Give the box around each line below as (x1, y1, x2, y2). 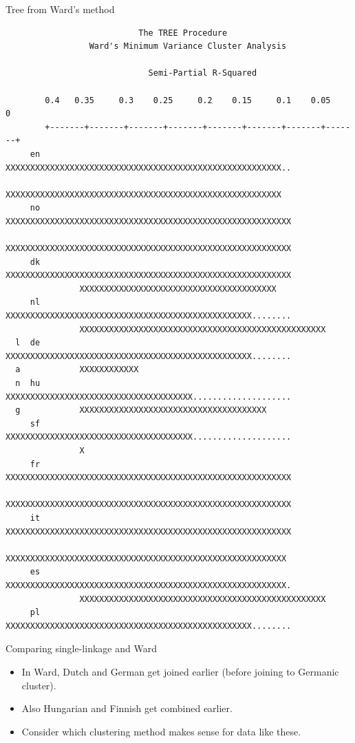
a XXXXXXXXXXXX (15, 365, 139, 375)
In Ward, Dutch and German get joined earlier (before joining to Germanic (21, 664, 339, 678)
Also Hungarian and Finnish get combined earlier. (21, 701, 233, 715)
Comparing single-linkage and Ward (6, 641, 157, 656)
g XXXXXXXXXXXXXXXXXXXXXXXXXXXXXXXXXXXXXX (15, 405, 267, 416)
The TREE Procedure (138, 28, 228, 38)
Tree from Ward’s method (6, 2, 115, 16)
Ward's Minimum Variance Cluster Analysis (89, 41, 287, 52)
